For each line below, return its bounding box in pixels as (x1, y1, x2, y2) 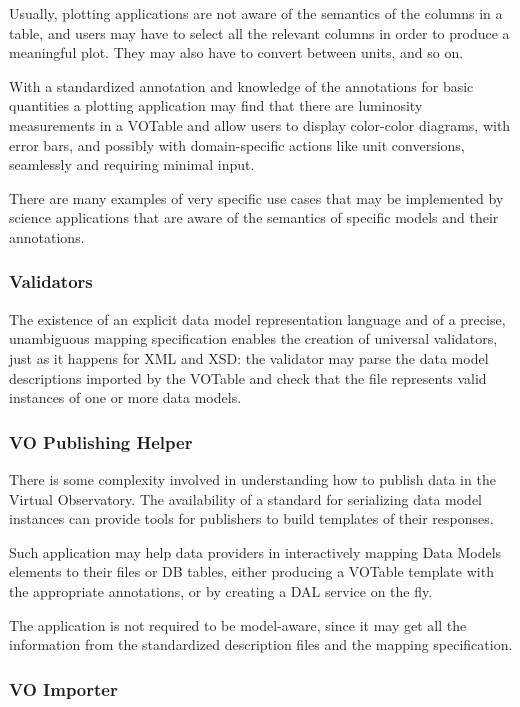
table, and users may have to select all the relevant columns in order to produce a (9, 22, 510, 43)
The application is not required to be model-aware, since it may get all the (9, 614, 467, 635)
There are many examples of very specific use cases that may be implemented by (9, 187, 504, 208)
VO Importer (9, 676, 118, 701)
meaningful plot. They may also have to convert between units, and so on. (9, 42, 464, 63)
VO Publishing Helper (9, 429, 193, 454)
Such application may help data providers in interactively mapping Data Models (9, 541, 502, 562)
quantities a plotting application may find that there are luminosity (9, 95, 423, 116)
